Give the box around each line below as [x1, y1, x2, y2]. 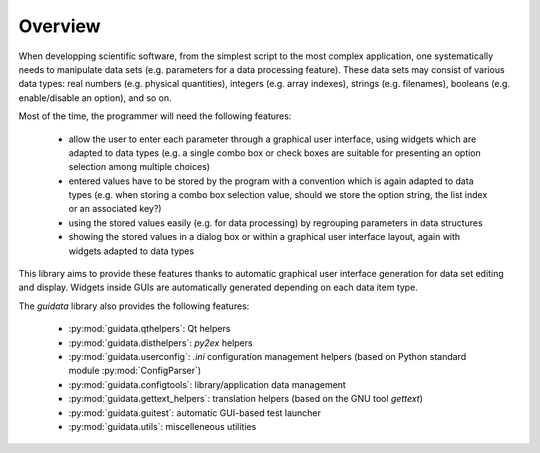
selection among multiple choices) [68, 161, 210, 173]
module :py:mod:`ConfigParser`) [68, 365, 202, 377]
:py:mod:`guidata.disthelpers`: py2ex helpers [68, 336, 254, 349]
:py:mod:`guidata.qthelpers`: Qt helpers [68, 323, 231, 335]
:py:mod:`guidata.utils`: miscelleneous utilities [68, 420, 257, 432]
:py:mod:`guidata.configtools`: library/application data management [68, 378, 347, 390]
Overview [18, 15, 101, 37]
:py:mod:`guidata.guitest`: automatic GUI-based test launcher [68, 406, 322, 419]
